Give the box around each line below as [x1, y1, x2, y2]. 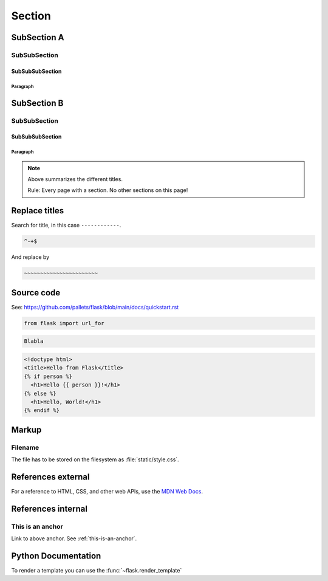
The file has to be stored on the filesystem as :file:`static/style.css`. [11, 456, 179, 463]
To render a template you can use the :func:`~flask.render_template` [11, 567, 182, 574]
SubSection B [11, 98, 64, 108]
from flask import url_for [24, 320, 104, 326]
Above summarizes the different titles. [27, 176, 123, 183]
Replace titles [11, 205, 64, 216]
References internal [11, 503, 88, 514]
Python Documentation [11, 551, 101, 561]
